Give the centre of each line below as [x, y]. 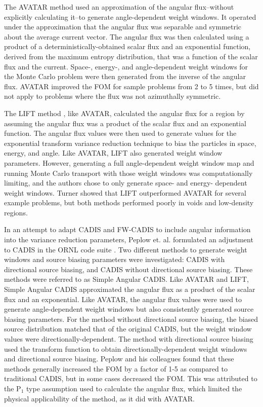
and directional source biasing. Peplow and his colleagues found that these [119, 359]
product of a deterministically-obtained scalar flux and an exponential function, [127, 46]
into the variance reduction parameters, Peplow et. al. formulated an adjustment [129, 239]
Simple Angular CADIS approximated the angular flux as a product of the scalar [130, 289]
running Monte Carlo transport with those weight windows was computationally [128, 173]
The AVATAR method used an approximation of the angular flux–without [119, 7]
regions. [16, 212]
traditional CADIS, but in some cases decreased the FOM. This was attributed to [131, 378]
